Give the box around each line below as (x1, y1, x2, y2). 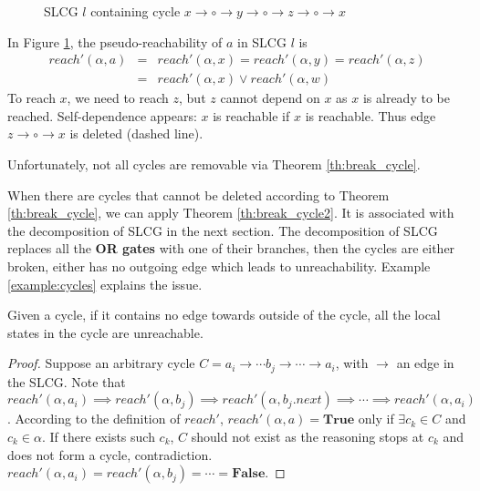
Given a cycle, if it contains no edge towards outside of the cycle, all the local (7, 305, 441, 324)
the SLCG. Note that (7, 372, 126, 391)
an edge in (396, 353, 454, 373)
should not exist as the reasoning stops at (191, 427, 424, 446)
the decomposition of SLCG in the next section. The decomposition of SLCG (7, 220, 438, 240)
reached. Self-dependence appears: (7, 106, 197, 125)
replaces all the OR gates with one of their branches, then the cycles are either (7, 239, 455, 258)
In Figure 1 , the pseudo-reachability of (7, 32, 223, 51)
